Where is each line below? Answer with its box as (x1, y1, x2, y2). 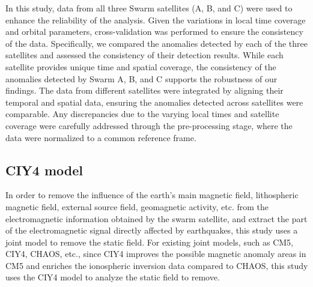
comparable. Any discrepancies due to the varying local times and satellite (5, 107, 279, 120)
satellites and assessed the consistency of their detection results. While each (5, 49, 284, 61)
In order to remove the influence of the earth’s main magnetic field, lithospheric (5, 189, 299, 201)
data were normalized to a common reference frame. (5, 131, 196, 143)
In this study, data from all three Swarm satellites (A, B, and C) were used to (5, 2, 293, 14)
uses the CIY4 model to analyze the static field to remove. (5, 271, 220, 283)
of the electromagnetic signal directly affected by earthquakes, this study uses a (5, 224, 298, 237)
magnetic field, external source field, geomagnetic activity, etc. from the (5, 200, 269, 213)
